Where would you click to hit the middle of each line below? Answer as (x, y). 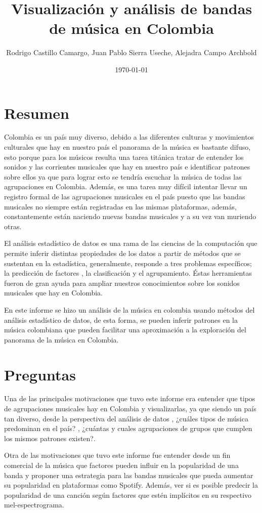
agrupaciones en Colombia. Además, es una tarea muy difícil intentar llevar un (126, 186)
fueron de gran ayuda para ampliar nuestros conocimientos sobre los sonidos (122, 283)
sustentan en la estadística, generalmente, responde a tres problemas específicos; (128, 263)
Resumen (37, 113)
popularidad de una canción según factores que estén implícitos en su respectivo (128, 495)
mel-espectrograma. (34, 505)
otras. (13, 226)
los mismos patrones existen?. (50, 438)
